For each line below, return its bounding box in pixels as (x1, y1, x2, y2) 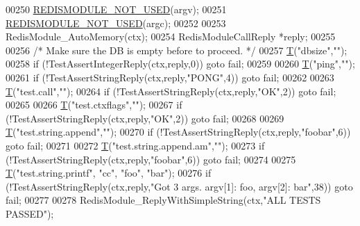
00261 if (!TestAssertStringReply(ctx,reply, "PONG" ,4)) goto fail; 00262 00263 (6, 70, 334, 84)
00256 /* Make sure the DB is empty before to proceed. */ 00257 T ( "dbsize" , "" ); (6, 42, 348, 57)
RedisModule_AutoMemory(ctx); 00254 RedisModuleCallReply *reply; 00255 (6, 29, 336, 44)
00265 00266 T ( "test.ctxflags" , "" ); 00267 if (6, 97, 182, 112)
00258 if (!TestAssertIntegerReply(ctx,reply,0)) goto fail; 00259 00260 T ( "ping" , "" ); (6, 56, 355, 71)
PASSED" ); (6, 206, 54, 220)
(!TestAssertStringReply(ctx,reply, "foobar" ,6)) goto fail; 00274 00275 (6, 152, 296, 166)
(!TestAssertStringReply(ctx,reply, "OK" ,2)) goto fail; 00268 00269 (6, 111, 284, 125)
